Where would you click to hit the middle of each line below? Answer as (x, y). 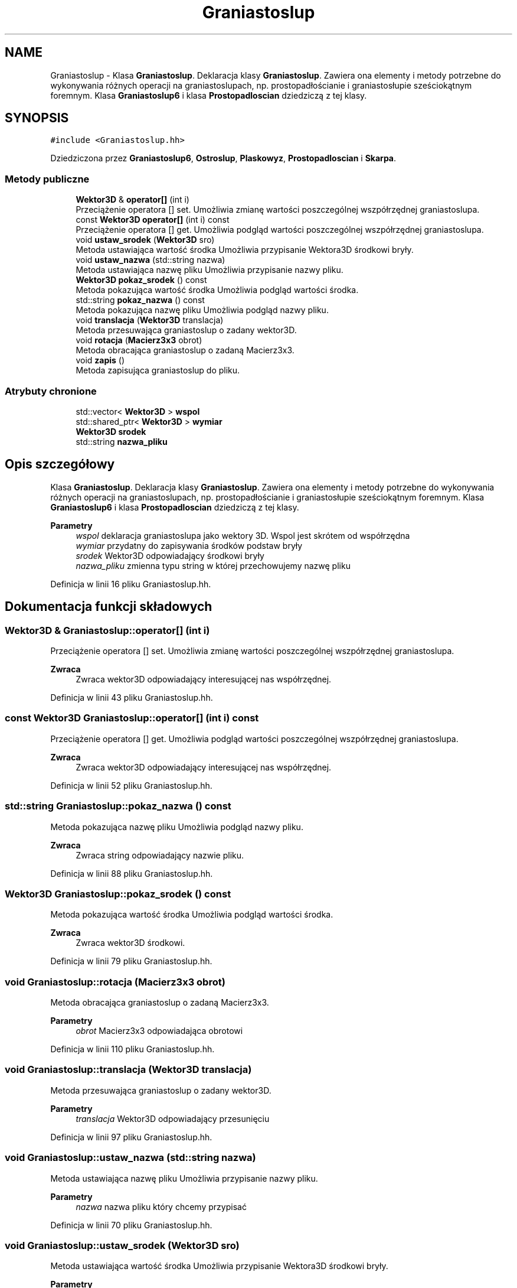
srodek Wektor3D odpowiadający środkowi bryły (170, 555)
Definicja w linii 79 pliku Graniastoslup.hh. (131, 961)
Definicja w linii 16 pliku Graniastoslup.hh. (131, 584)
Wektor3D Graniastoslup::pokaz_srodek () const (118, 894)
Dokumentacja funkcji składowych (109, 607)
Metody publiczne (47, 179)
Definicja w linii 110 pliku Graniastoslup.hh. (132, 1049)
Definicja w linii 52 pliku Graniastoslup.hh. (131, 785)
